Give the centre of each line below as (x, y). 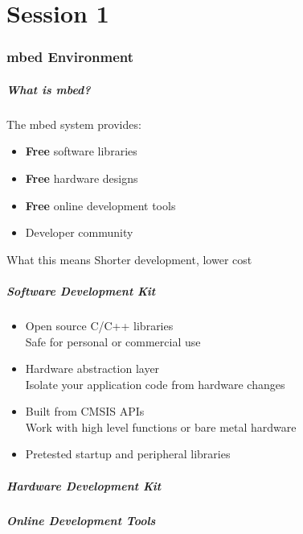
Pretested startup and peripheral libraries (128, 454)
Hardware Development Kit (84, 485)
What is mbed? (49, 89)
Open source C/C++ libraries (99, 325)
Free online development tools (100, 205)
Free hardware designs (82, 178)
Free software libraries (81, 151)
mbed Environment (70, 57)
